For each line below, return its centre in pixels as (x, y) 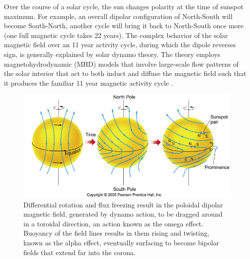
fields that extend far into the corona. (80, 252)
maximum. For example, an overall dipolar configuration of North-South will (118, 16)
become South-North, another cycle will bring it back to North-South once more (124, 26)
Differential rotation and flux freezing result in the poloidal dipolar (123, 204)
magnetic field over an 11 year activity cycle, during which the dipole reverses (120, 45)
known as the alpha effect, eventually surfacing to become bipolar (121, 243)
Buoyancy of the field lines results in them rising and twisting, (116, 233)
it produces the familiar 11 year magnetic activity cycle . (89, 83)
